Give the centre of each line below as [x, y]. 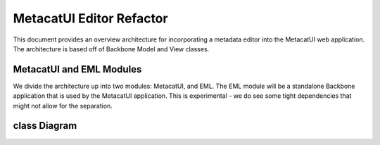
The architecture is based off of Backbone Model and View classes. [111, 49]
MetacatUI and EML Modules [77, 69]
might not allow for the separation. [63, 106]
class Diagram [45, 126]
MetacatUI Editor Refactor [90, 18]
